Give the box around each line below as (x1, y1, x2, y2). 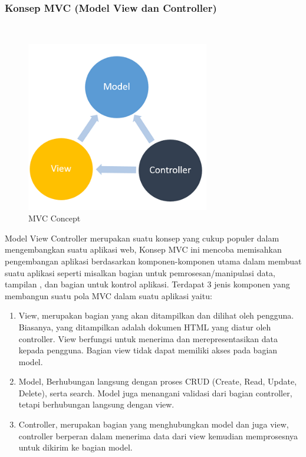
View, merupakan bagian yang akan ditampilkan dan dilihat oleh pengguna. (18, 309, 294, 322)
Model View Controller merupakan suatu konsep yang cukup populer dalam (5, 231, 279, 244)
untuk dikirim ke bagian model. (18, 441, 133, 453)
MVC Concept (28, 212, 81, 224)
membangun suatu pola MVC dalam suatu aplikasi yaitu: (5, 289, 212, 302)
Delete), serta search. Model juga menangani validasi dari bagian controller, (18, 386, 292, 399)
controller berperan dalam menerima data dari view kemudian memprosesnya (18, 429, 298, 442)
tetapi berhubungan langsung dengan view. (18, 398, 175, 410)
